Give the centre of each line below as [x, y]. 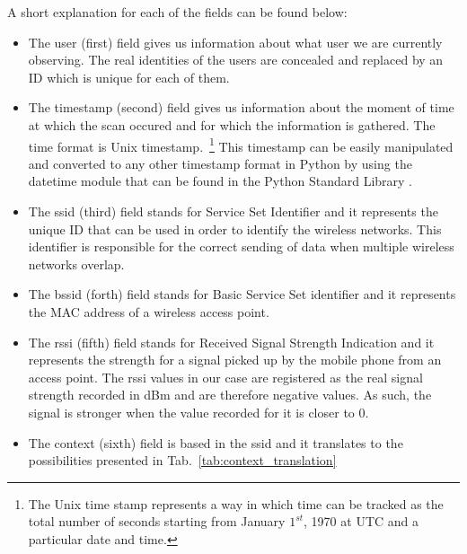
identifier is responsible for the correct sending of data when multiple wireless [241, 246]
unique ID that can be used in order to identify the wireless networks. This [235, 229]
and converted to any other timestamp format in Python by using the [220, 163]
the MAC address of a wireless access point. [149, 311]
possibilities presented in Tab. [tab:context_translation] [182, 460]
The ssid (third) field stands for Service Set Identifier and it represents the [233, 211]
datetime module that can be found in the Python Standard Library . [220, 181]
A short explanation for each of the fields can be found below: [177, 12]
